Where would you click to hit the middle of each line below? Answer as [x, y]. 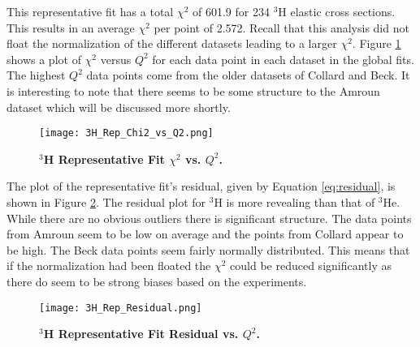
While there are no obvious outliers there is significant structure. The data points [209, 218]
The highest [36, 75]
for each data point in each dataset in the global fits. [283, 59]
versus [116, 59]
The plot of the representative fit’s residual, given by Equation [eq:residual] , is [201, 186]
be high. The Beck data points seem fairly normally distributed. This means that [208, 249]
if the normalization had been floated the [109, 266]
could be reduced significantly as [311, 266]
